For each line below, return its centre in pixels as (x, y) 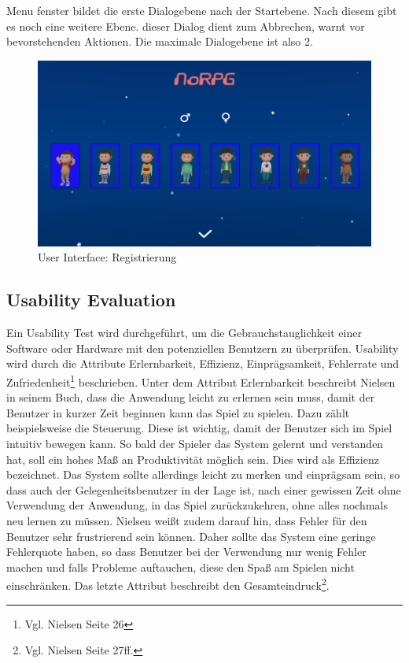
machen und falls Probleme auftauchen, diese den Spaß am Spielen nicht (181, 567)
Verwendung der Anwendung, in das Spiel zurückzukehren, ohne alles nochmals (197, 505)
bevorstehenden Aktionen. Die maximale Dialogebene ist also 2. (160, 41)
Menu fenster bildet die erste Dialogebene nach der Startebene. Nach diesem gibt (202, 10)
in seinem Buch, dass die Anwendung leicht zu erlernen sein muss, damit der (191, 397)
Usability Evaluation (91, 300)
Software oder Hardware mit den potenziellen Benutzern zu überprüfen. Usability (203, 348)
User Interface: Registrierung (107, 257)
